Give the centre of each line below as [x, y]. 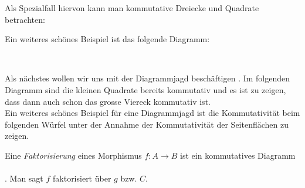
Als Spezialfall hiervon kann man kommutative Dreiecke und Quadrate [132, 8]
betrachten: [25, 19]
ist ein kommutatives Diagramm [238, 155]
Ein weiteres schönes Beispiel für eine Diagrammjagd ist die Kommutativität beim [152, 113]
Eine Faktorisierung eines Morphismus [73, 155]
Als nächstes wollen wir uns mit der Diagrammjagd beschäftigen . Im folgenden [148, 78]
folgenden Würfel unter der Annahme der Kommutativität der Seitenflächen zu [147, 124]
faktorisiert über [82, 178]
